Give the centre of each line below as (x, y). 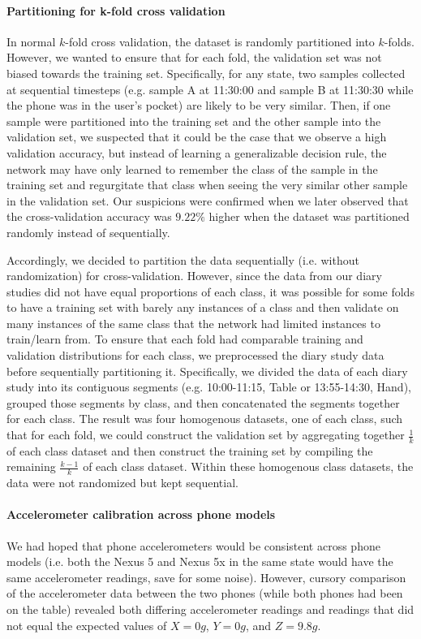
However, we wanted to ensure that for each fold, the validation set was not (194, 57)
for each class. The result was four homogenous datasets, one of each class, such (205, 419)
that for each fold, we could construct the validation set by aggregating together (206, 435)
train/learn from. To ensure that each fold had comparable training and (185, 339)
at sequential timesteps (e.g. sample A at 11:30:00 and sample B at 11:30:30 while (210, 89)
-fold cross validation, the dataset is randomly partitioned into (220, 41)
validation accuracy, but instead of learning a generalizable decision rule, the (197, 152)
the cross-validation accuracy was (89, 216)
